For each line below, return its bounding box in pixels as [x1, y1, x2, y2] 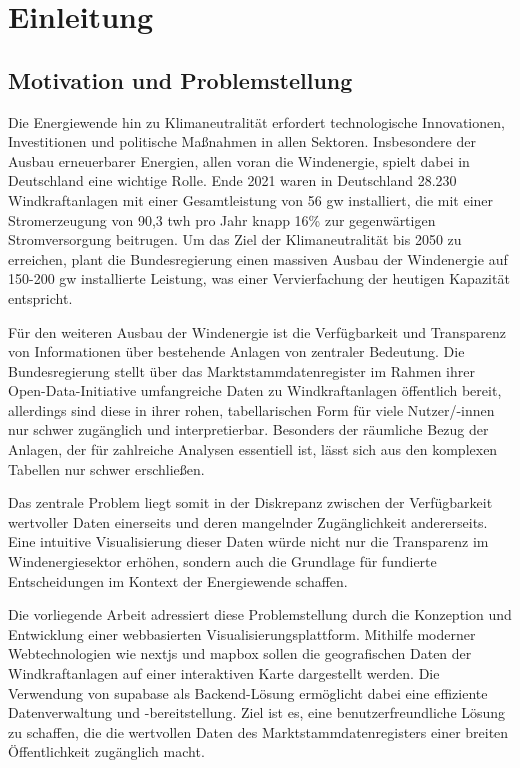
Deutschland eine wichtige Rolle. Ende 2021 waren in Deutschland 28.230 [8, 170, 457, 191]
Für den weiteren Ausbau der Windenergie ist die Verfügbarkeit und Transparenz [8, 321, 506, 342]
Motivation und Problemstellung [8, 64, 353, 95]
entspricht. [8, 287, 73, 308]
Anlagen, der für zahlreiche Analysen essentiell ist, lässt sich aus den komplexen [8, 439, 498, 460]
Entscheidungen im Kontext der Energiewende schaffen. [8, 570, 348, 591]
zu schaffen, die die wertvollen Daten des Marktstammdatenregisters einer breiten [8, 721, 509, 742]
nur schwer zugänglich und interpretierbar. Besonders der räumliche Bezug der [8, 419, 489, 440]
